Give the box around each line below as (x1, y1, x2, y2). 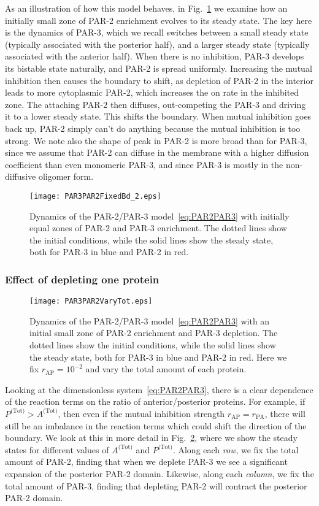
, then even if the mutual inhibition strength (58, 407, 225, 420)
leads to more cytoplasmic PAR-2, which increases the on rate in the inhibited (5, 86, 299, 99)
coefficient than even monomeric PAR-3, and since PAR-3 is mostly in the (5, 158, 283, 171)
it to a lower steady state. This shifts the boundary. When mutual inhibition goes (5, 110, 312, 123)
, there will (264, 407, 306, 420)
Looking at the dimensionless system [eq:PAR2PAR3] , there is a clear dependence (5, 383, 313, 396)
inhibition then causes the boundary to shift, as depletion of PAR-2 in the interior (5, 74, 313, 86)
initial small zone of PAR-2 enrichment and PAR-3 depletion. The (29, 326, 278, 339)
